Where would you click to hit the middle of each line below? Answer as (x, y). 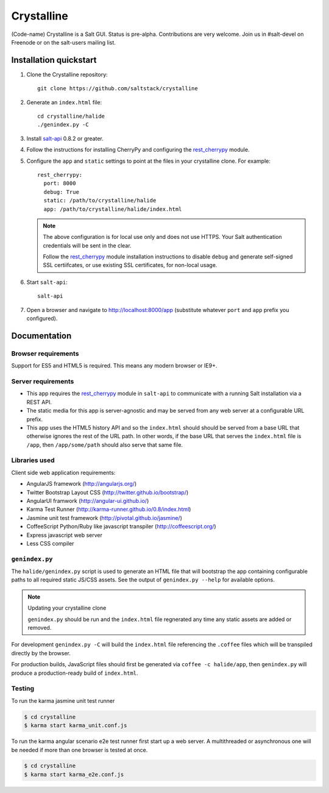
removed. (40, 628)
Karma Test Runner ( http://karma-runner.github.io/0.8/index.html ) (109, 510)
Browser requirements (45, 354)
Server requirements (43, 381)
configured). (42, 318)
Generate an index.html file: (64, 102)
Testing (23, 689)
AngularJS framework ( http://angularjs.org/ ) (82, 484)
